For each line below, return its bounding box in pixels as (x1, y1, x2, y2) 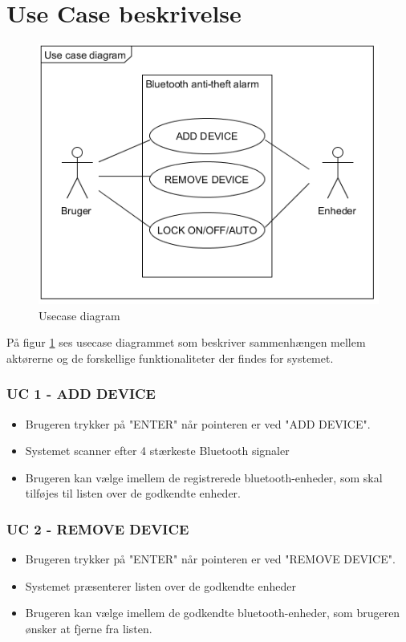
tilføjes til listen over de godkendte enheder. (25, 485, 241, 502)
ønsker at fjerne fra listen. (25, 620, 152, 636)
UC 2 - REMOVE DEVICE (6, 518, 189, 538)
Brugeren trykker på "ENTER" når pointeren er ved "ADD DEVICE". (25, 415, 371, 432)
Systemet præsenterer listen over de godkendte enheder (25, 577, 296, 594)
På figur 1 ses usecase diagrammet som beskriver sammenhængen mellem (6, 334, 366, 351)
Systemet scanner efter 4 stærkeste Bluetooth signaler (25, 442, 290, 459)
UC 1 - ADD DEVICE (6, 384, 156, 404)
